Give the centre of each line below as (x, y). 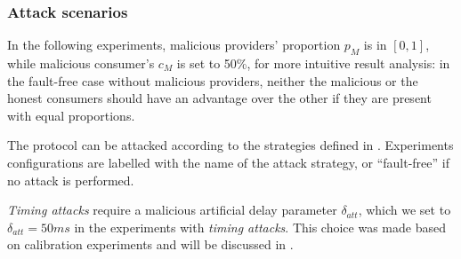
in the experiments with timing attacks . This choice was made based (260, 227)
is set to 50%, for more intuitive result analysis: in (313, 63)
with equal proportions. (71, 115)
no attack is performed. (71, 180)
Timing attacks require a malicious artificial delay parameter (172, 210)
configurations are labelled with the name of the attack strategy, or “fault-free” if (228, 162)
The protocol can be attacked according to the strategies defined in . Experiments (230, 145)
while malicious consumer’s (81, 63)
